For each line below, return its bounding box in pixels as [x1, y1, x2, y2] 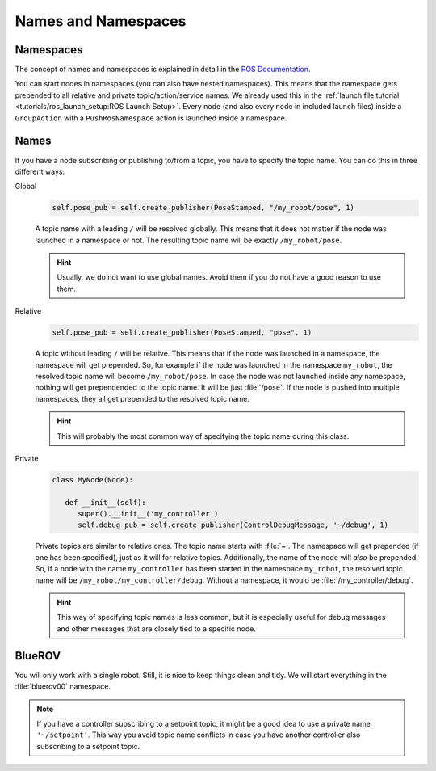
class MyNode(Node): [52, 475, 133, 484]
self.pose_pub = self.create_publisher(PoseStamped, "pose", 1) [52, 328, 312, 337]
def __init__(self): [65, 498, 147, 507]
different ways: [15, 166, 65, 176]
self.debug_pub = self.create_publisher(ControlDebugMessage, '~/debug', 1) [78, 520, 389, 529]
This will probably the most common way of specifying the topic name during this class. [57, 431, 350, 440]
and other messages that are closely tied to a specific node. [57, 623, 256, 634]
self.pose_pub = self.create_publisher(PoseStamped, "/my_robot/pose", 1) [52, 203, 355, 213]
